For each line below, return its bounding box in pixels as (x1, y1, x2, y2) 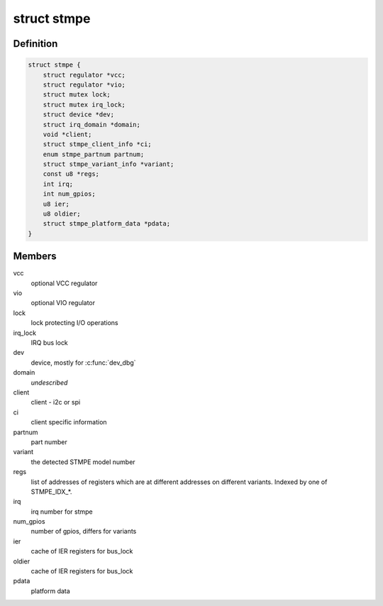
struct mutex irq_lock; (43, 100, 126, 109)
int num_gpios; (43, 190, 96, 198)
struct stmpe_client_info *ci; (43, 141, 152, 148)
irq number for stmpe (30, 507, 94, 516)
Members (13, 250, 57, 263)
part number (30, 437, 67, 446)
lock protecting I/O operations (30, 319, 118, 327)
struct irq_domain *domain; (43, 121, 141, 128)
